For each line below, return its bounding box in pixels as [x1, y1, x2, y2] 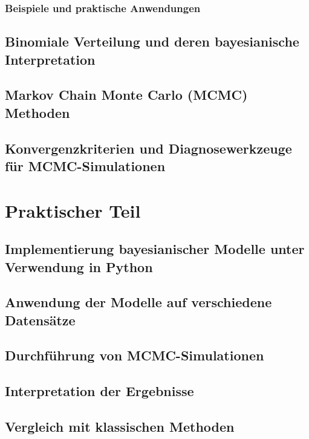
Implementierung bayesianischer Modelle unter [5, 239, 305, 258]
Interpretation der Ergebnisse [5, 382, 194, 400]
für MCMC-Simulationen [5, 156, 166, 175]
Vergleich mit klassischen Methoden [5, 417, 235, 436]
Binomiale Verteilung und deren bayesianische [5, 32, 299, 51]
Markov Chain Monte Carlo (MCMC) [5, 85, 248, 104]
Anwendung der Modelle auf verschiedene [5, 293, 272, 311]
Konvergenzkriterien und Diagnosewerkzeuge [5, 138, 292, 157]
